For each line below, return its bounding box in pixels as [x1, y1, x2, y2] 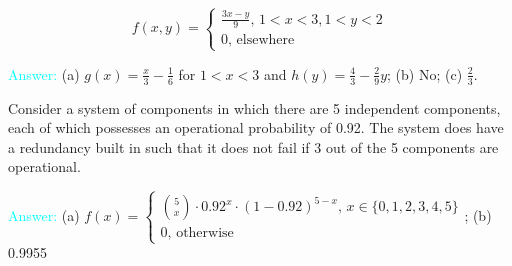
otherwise [176, 226, 234, 241]
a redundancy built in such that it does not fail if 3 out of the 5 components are [8, 136, 499, 157]
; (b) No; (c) [387, 63, 463, 84]
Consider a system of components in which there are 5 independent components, [8, 97, 501, 118]
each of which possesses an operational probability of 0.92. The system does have [8, 117, 504, 138]
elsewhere [236, 33, 295, 48]
